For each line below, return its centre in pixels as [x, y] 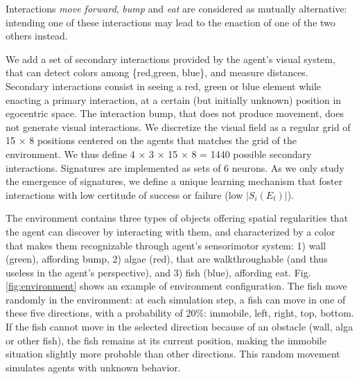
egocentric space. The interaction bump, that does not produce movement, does [175, 113]
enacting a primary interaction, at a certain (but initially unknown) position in [174, 99]
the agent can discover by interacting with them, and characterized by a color [170, 231]
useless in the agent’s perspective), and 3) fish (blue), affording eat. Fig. [158, 272]
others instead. [37, 36]
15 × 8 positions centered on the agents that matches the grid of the [151, 140]
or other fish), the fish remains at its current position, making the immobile [166, 340]
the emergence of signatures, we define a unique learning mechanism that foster [174, 181]
